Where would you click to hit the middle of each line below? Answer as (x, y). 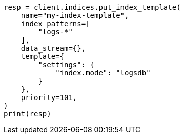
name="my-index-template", (75, 15)
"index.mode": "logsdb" (103, 73)
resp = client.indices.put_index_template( (92, 7)
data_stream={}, (53, 48)
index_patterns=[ (55, 24)
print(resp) (27, 114)
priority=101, (49, 97)
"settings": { (66, 65)
